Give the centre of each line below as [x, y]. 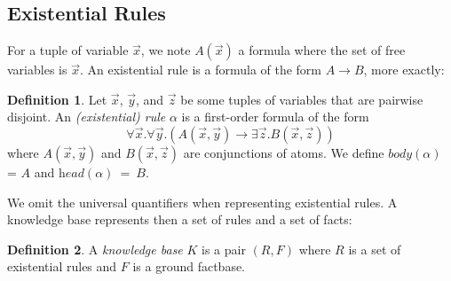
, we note [166, 50]
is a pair [224, 249]
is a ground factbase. [189, 266]
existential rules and [62, 266]
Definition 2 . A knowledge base [95, 249]
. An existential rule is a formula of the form [201, 70]
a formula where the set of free [322, 50]
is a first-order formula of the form [275, 117]
